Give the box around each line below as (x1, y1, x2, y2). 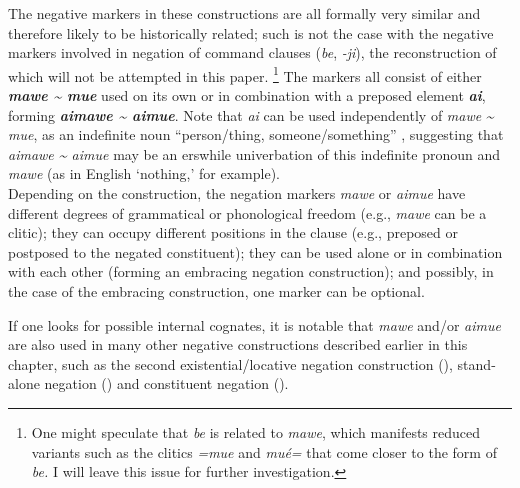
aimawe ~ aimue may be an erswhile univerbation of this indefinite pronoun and (8, 143, 501, 164)
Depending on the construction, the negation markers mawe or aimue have (8, 183, 466, 203)
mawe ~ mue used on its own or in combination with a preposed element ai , (8, 85, 486, 106)
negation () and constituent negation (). (44, 373, 289, 394)
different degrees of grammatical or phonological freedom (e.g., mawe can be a (8, 202, 487, 223)
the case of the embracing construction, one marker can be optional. (8, 280, 425, 301)
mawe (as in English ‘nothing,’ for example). (8, 163, 280, 184)
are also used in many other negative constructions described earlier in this (8, 334, 468, 355)
